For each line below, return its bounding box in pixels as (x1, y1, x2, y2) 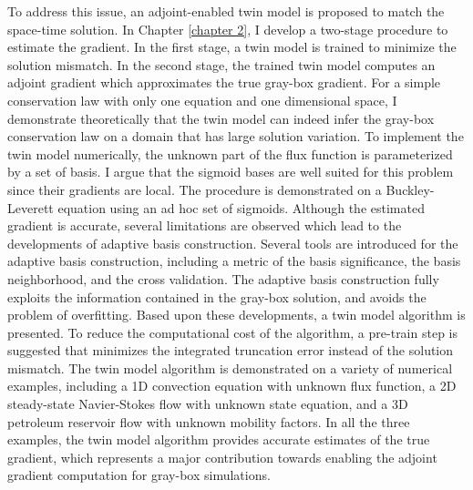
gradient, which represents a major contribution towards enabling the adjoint (7, 447, 437, 466)
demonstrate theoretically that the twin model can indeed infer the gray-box (7, 108, 435, 128)
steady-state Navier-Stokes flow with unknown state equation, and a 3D (7, 394, 408, 413)
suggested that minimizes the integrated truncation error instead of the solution (7, 341, 454, 360)
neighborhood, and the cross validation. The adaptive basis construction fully (7, 269, 439, 288)
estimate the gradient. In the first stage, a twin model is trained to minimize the (7, 37, 457, 56)
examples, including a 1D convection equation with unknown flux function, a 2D (7, 376, 457, 395)
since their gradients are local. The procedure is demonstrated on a (7, 179, 382, 199)
